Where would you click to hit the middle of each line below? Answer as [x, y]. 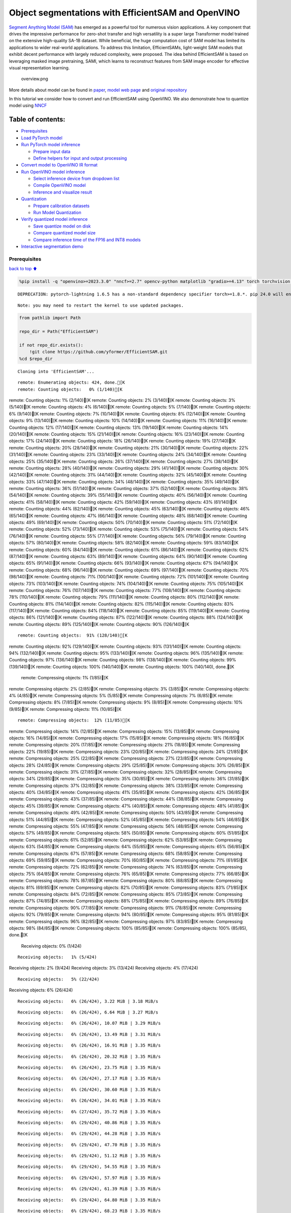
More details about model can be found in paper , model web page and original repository [98, 90]
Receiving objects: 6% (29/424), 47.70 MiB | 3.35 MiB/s [89, 1145]
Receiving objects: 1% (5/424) [57, 957]
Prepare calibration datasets [61, 206]
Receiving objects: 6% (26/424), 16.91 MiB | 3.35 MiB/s [89, 1045]
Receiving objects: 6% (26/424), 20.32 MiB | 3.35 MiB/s [89, 1056]
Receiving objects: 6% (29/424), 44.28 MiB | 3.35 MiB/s [89, 1134]
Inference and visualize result [63, 192]
